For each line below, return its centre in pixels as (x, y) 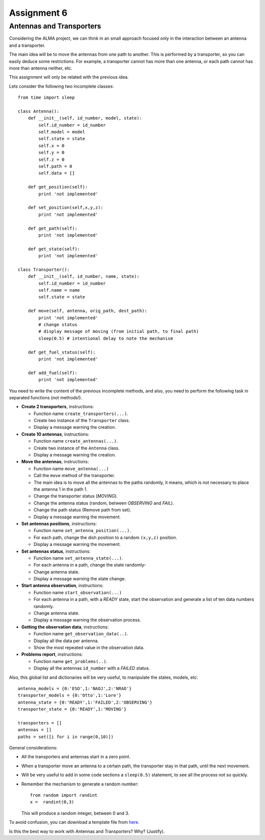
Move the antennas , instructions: (55, 462)
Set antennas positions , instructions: (59, 523)
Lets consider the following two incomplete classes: (61, 86)
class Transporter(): (44, 270)
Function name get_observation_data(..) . (81, 634)
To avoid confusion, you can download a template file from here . (74, 822)
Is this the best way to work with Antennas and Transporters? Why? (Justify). (87, 831)
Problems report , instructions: (52, 655)
